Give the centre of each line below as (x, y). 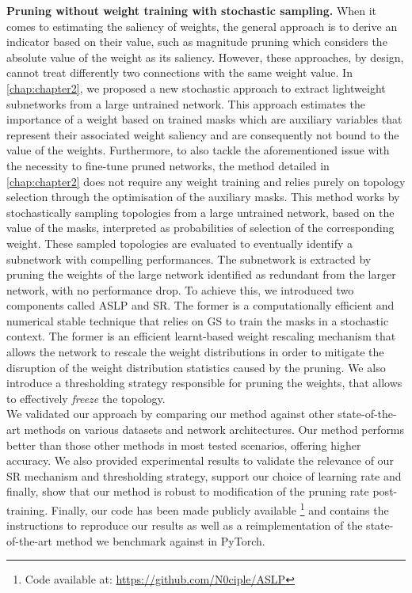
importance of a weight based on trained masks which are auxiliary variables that (204, 119)
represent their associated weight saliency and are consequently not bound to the (203, 134)
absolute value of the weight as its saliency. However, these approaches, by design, (205, 57)
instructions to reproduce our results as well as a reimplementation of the (185, 525)
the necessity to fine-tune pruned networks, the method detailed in (168, 165)
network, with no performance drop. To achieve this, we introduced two (180, 289)
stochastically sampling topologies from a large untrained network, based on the (200, 212)
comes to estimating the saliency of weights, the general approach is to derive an (202, 26)
